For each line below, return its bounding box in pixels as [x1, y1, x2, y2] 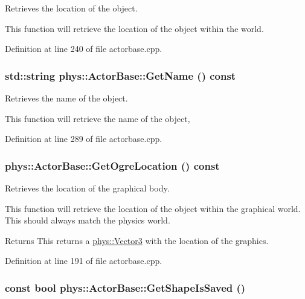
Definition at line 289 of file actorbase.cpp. [5, 132, 162, 145]
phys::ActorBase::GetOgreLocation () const [5, 158, 220, 173]
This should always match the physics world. [5, 214, 170, 227]
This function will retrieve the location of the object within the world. [5, 22, 264, 34]
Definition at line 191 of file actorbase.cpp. [5, 254, 162, 267]
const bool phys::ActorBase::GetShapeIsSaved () [5, 280, 246, 295]
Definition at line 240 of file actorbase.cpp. [5, 42, 162, 55]
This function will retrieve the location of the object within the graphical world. [5, 202, 301, 214]
